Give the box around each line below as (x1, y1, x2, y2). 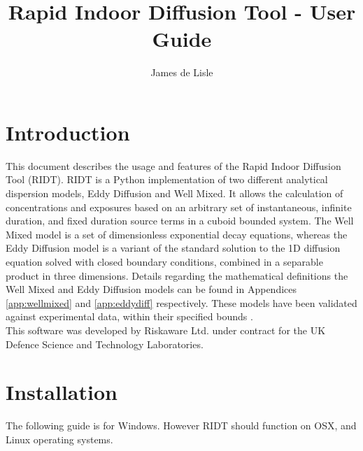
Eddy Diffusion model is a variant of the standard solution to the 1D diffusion (6, 241, 341, 255)
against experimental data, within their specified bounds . (6, 309, 253, 324)
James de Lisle (150, 65, 213, 80)
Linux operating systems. (6, 431, 113, 446)
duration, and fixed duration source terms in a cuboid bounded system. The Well (6, 213, 354, 228)
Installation (6, 378, 118, 406)
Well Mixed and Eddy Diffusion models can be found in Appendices (6, 282, 297, 296)
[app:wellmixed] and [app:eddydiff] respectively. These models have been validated (6, 295, 357, 310)
